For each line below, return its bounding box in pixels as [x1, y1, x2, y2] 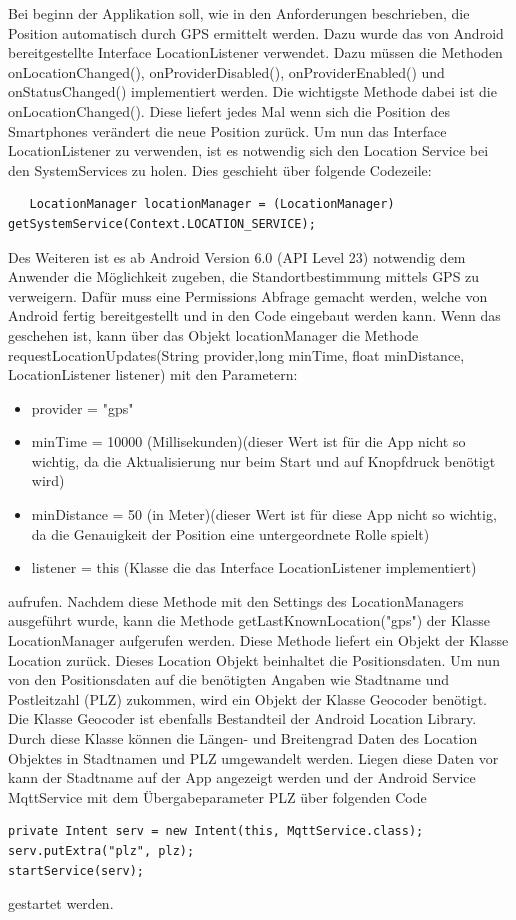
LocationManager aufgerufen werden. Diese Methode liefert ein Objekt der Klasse [8, 630, 509, 651]
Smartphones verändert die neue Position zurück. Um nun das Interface [8, 120, 447, 141]
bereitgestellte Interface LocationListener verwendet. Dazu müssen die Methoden [8, 42, 503, 63]
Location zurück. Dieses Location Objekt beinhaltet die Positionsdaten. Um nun [8, 649, 500, 670]
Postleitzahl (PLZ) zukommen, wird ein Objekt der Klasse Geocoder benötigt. [8, 688, 487, 709]
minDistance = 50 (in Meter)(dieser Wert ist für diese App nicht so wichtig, [31, 504, 497, 525]
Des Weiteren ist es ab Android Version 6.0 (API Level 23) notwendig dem [8, 246, 466, 267]
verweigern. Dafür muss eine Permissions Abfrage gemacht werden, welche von [8, 285, 488, 306]
